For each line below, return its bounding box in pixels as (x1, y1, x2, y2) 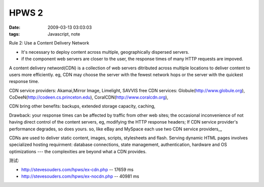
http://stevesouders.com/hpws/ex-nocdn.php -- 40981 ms (21, 173, 139, 179)
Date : (9, 24, 21, 30)
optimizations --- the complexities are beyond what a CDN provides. (9, 148, 147, 154)
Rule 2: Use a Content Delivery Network (9, 40, 89, 46)
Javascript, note (47, 31, 80, 37)
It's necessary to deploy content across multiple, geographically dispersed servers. (21, 49, 189, 55)
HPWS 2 (9, 7, 44, 18)
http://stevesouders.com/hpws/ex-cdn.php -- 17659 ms (21, 166, 134, 172)
